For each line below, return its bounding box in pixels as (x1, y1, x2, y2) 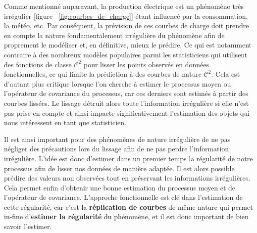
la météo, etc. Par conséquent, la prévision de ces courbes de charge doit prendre (4, 20, 249, 31)
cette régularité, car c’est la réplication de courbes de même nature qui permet (4, 201, 253, 212)
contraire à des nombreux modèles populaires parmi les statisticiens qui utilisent (4, 49, 248, 59)
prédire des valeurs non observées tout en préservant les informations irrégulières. (4, 173, 251, 183)
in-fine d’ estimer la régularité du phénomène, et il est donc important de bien (4, 211, 249, 222)
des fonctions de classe (4, 59, 72, 69)
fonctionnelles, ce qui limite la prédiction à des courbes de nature (4, 69, 202, 79)
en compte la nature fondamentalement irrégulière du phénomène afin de (4, 30, 225, 40)
